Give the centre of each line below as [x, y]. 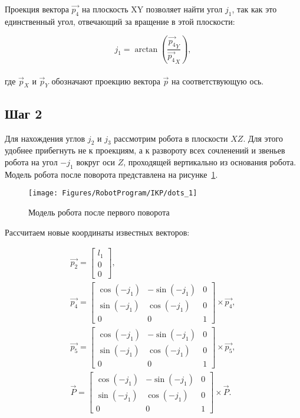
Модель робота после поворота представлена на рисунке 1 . [111, 174]
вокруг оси [95, 161]
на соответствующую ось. [218, 81]
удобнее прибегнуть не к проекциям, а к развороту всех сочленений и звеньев [145, 150]
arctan [146, 49]
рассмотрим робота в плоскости [171, 138]
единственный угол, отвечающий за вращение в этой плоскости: [120, 21]
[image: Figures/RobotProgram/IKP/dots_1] [113, 193]
